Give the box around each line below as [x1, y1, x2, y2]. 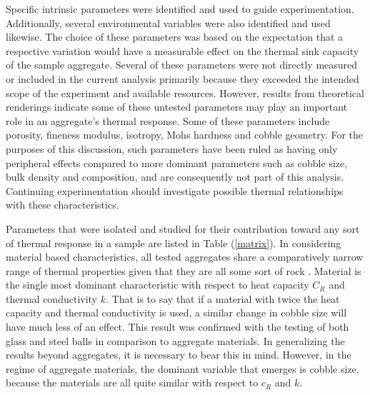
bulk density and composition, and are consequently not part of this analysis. [6, 169, 344, 184]
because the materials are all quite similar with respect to [6, 375, 259, 390]
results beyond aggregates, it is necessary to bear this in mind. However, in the [6, 347, 351, 362]
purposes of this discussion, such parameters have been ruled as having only [6, 141, 338, 156]
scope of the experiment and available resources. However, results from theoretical [6, 85, 364, 100]
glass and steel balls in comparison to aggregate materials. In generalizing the [6, 333, 345, 348]
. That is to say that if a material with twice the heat [105, 291, 340, 306]
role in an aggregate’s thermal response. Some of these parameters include [6, 113, 330, 128]
